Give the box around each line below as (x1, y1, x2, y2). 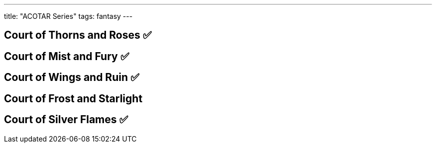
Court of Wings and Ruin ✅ (4, 71, 139, 84)
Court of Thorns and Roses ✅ (4, 29, 152, 42)
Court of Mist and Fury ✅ (4, 50, 129, 63)
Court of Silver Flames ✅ (4, 113, 128, 126)
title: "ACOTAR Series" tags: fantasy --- (4, 12, 133, 20)
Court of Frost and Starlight (4, 92, 143, 105)
